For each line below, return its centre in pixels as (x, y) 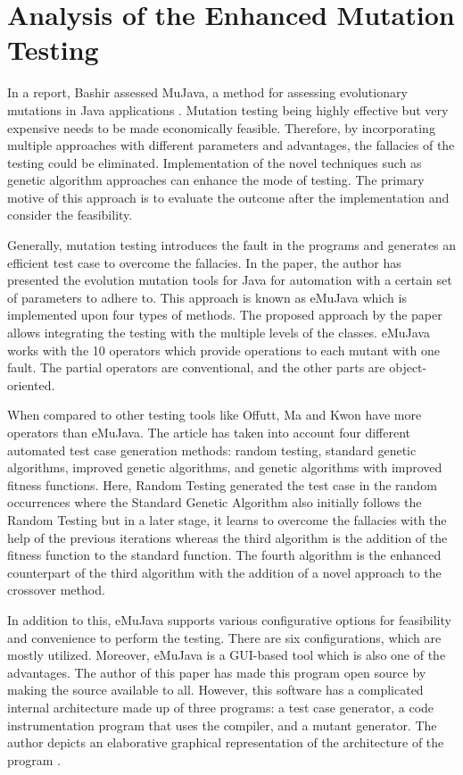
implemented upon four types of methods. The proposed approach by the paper (225, 315)
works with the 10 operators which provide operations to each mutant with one (223, 350)
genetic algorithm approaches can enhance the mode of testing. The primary (216, 180)
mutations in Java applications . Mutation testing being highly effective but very (228, 109)
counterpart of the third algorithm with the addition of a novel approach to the (224, 572)
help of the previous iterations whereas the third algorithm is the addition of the (227, 537)
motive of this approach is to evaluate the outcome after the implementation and (228, 197)
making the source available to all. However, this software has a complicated (215, 690)
